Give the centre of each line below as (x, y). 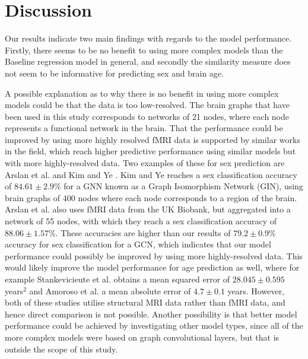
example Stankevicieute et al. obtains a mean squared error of (118, 279)
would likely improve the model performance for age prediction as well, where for (152, 267)
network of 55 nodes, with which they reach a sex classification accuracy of (141, 221)
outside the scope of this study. (61, 349)
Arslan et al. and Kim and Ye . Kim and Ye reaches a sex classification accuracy (151, 174)
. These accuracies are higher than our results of (143, 232)
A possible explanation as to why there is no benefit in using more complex (142, 93)
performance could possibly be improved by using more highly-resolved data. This (154, 255)
